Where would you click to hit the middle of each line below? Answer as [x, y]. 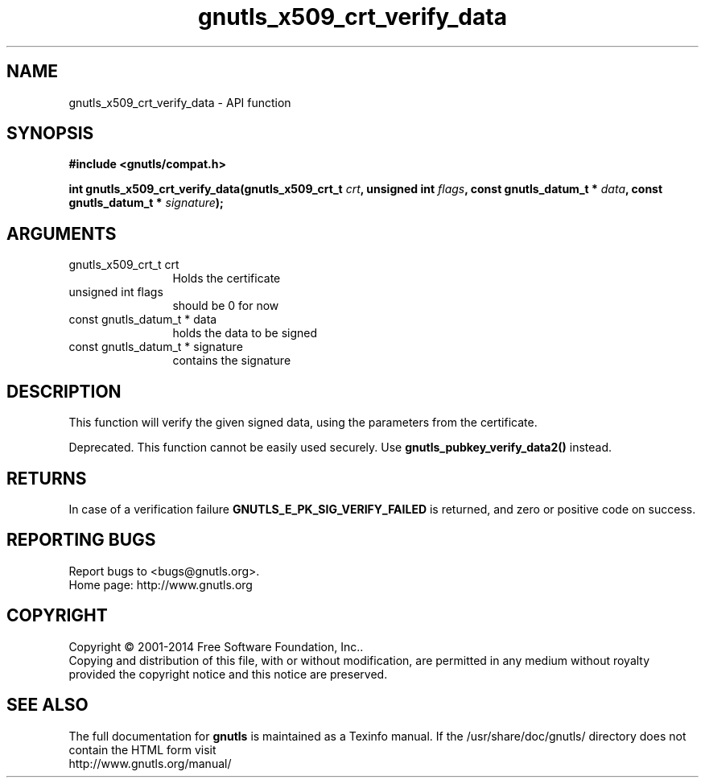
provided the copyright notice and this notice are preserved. [228, 674]
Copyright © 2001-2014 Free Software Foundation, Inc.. [216, 646]
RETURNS [47, 478]
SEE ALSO [47, 705]
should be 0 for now [226, 306]
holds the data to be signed [245, 333]
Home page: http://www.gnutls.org [161, 584]
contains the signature [232, 361]
